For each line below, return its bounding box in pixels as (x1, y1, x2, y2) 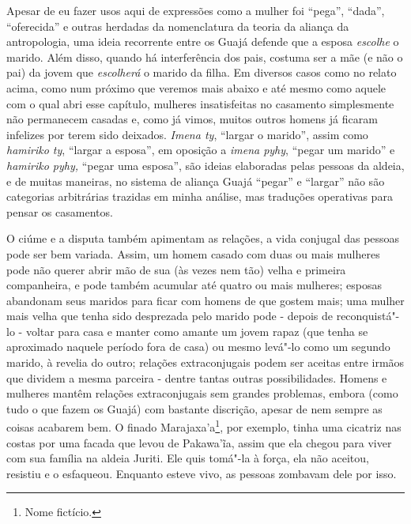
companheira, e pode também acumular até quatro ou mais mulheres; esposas (6, 277, 382, 293)
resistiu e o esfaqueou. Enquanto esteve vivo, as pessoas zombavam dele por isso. (6, 465, 397, 481)
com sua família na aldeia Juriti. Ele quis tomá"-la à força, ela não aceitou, (6, 450, 369, 466)
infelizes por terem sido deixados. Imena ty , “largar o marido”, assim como (6, 126, 368, 142)
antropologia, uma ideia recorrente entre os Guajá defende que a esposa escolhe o (6, 33, 399, 50)
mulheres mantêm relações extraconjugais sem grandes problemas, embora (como (6, 385, 398, 401)
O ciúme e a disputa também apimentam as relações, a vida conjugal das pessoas (6, 230, 400, 247)
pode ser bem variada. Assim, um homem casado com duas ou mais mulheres (6, 245, 380, 262)
